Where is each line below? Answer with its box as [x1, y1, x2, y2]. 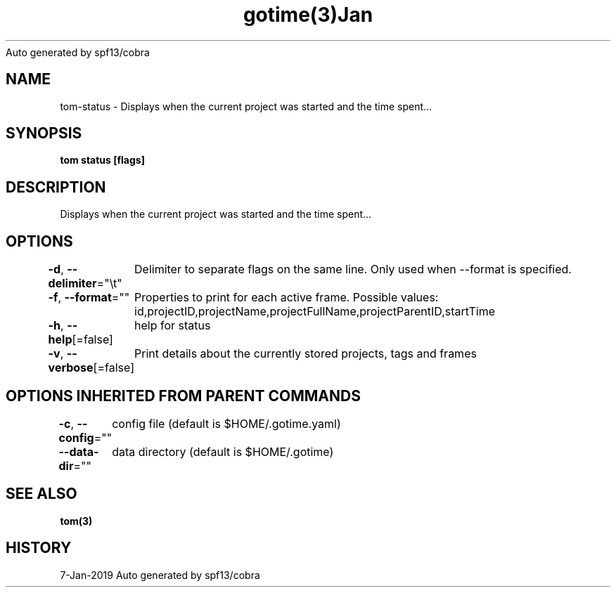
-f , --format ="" [48, 290, 130, 305]
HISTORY [6, 539, 72, 557]
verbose [48, 360, 94, 375]
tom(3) [60, 514, 93, 527]
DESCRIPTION [6, 178, 106, 196]
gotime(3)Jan [243, 3, 373, 27]
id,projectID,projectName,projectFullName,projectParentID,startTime [134, 304, 496, 319]
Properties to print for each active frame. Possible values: [134, 290, 439, 305]
